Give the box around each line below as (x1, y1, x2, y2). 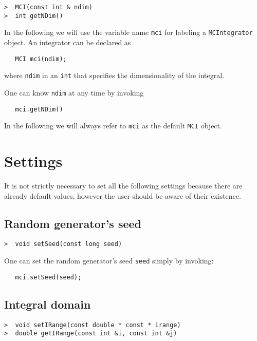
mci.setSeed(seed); (15, 273, 82, 281)
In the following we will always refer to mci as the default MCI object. (4, 120, 222, 131)
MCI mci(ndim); (15, 55, 67, 63)
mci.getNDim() (15, 105, 63, 113)
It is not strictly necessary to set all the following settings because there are (4, 180, 243, 191)
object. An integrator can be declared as (4, 36, 131, 47)
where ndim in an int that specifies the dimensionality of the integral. (4, 70, 225, 81)
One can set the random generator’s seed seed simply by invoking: (4, 255, 214, 266)
